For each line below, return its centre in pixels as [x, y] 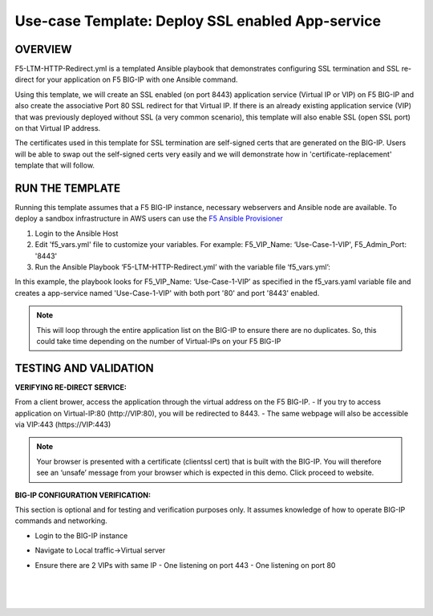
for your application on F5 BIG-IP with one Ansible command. [137, 79]
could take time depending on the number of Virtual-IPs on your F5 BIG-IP [159, 341]
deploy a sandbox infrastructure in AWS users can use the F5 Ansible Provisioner [149, 219]
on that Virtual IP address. [58, 128]
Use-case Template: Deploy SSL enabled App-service [198, 21]
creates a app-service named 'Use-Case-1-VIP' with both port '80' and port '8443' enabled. [167, 293]
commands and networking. [61, 521]
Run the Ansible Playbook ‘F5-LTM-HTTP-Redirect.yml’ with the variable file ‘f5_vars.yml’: [182, 267]
